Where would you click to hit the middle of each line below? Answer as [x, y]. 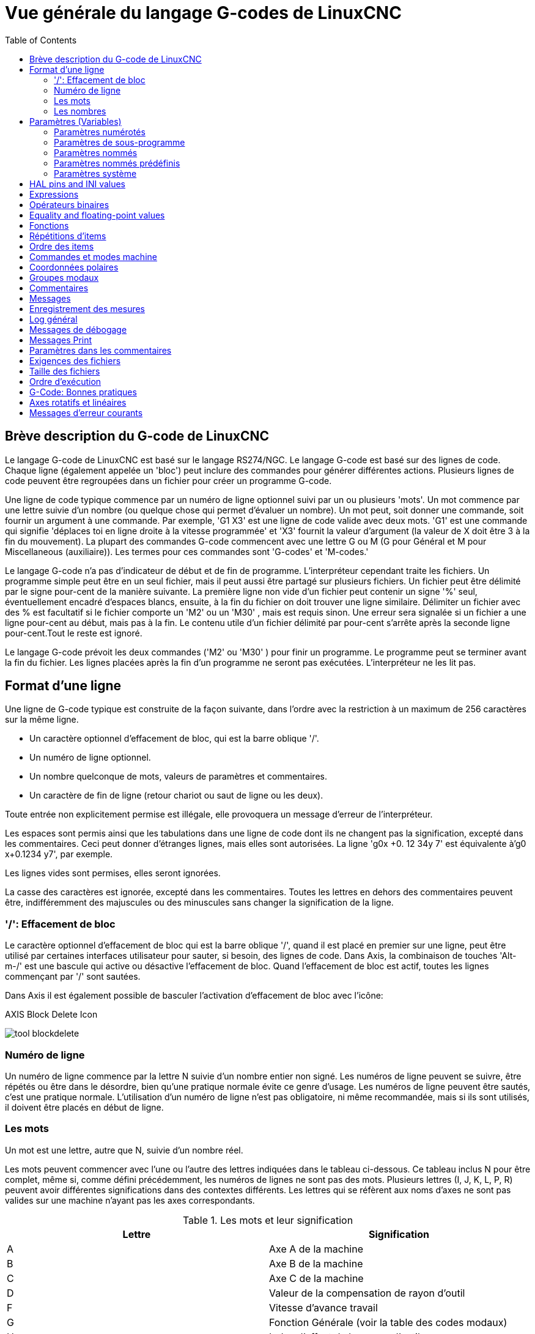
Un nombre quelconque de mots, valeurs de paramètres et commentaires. [178, 777]
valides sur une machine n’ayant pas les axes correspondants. [130, 1200]
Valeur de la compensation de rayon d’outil [367, 1293]
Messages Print [61, 340]
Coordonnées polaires [74, 267]
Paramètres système [95, 173]
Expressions [54, 194]
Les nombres [80, 111]
